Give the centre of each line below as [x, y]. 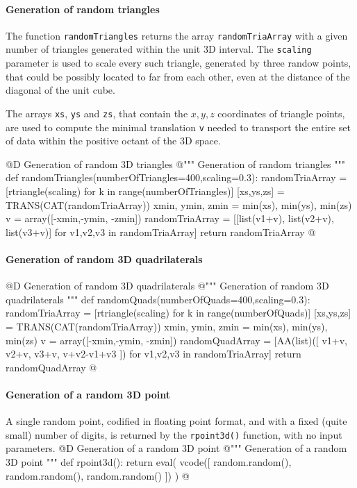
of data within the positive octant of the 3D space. [113, 141]
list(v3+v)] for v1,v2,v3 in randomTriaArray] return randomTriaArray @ [161, 232]
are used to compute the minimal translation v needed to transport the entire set [178, 127]
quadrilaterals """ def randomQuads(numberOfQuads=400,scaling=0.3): [158, 299]
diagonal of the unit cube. [60, 90]
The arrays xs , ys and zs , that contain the [97, 113]
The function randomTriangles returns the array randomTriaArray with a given [177, 35]
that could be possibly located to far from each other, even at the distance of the [178, 76]
